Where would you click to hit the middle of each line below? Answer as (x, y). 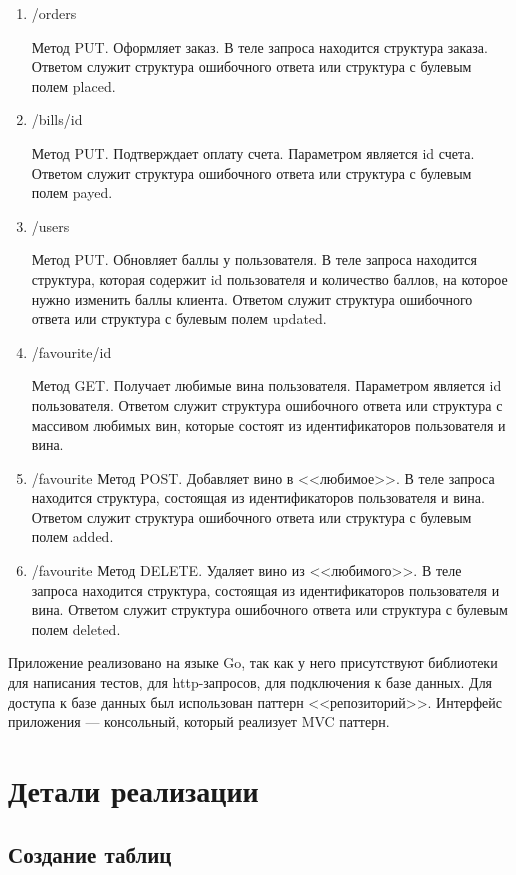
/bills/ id (57, 119)
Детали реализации (133, 790)
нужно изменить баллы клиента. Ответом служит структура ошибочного (252, 298)
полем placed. (73, 85)
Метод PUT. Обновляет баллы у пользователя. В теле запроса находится (254, 259)
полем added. (72, 536)
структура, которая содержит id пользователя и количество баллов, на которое (269, 278)
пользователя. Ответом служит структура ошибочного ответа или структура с (267, 404)
